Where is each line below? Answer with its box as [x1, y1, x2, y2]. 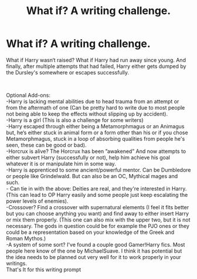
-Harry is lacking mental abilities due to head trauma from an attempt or [6, 98, 179, 105]
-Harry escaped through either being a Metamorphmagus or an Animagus [6, 123, 185, 130]
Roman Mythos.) [6, 234, 46, 241]
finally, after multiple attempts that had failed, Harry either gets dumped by [6, 63, 186, 70]
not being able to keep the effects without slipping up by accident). [6, 110, 168, 117]
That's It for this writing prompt [6, 266, 81, 273]
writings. [6, 260, 28, 267]
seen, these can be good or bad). [6, 141, 87, 148]
